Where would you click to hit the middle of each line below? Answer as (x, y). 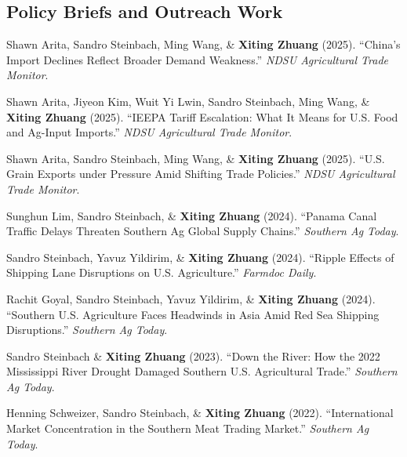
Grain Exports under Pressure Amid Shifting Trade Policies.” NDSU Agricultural (201, 174)
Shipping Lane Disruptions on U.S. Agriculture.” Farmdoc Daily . (162, 272)
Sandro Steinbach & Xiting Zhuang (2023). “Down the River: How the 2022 (193, 355)
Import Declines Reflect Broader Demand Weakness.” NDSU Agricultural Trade (198, 59)
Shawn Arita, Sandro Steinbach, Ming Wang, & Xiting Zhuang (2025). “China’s (203, 44)
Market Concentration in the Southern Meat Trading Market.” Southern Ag (188, 428)
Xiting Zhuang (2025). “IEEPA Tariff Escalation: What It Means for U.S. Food (202, 116)
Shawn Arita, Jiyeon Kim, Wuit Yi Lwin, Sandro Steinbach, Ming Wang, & (188, 101)
